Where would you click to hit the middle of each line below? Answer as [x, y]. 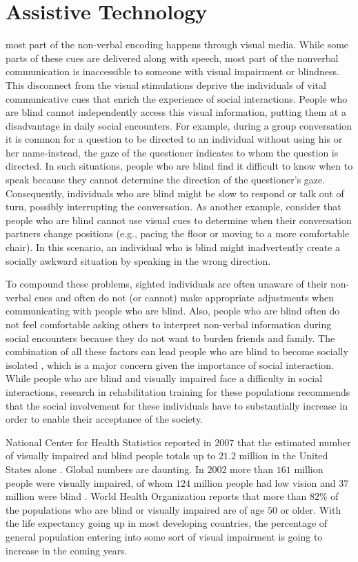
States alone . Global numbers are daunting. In [105, 469]
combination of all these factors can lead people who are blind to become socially [177, 351]
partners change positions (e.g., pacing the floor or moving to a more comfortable [178, 233]
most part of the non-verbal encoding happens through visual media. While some [177, 44]
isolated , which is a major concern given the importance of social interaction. [170, 364]
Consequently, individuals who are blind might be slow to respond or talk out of [175, 193]
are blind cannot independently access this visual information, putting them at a [176, 112]
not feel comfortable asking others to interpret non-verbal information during [169, 324]
